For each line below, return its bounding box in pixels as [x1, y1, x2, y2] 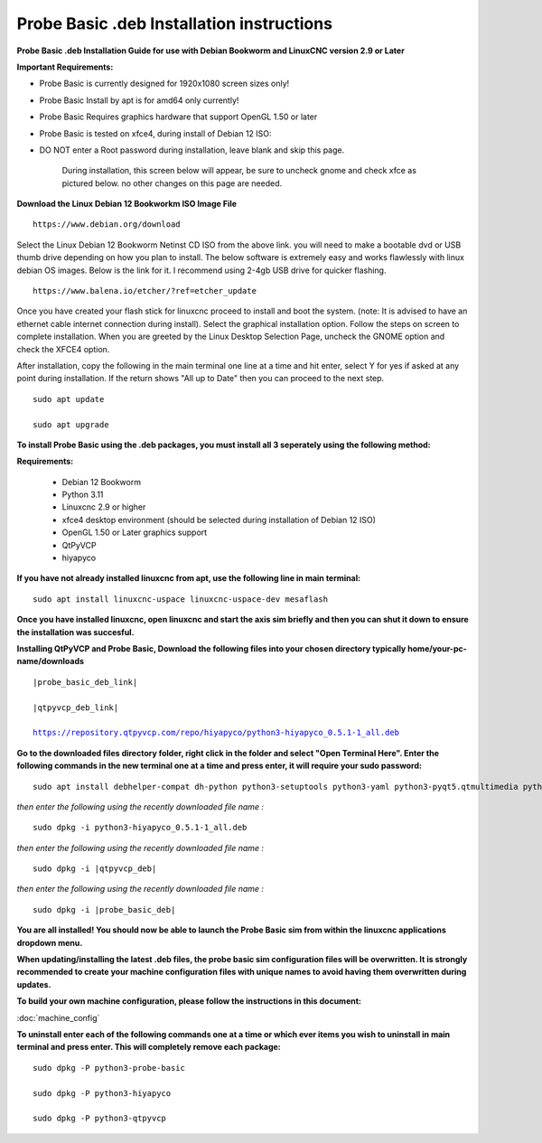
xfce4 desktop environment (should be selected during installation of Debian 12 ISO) [61, 514, 377, 525]
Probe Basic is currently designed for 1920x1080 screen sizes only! [39, 78, 290, 89]
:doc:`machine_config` [16, 1012, 100, 1023]
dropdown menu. [16, 937, 83, 948]
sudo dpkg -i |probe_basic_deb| [33, 904, 176, 914]
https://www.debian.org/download [33, 220, 181, 230]
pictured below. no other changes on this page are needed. [61, 177, 283, 189]
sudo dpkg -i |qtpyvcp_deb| [33, 864, 157, 874]
